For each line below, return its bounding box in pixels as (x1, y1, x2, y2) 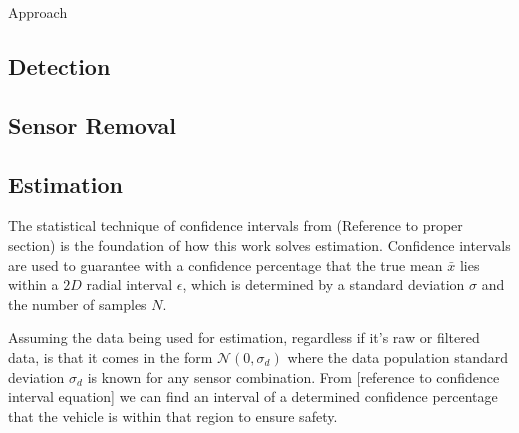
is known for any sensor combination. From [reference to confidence (87, 366, 500, 387)
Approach (8, 2, 68, 22)
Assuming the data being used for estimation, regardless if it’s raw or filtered (8, 327, 480, 348)
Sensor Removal (8, 109, 177, 140)
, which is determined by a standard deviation (182, 274, 465, 295)
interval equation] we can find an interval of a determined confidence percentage (8, 386, 498, 407)
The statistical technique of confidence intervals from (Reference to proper (8, 215, 463, 236)
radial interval (86, 274, 173, 295)
